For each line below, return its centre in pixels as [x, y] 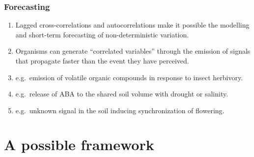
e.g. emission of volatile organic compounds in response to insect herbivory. [129, 77]
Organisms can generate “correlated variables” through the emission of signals [133, 51]
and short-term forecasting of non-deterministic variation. [102, 34]
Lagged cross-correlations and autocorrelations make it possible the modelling [132, 25]
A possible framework [79, 144]
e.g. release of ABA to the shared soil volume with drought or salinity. [122, 94]
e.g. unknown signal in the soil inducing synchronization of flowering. [120, 110]
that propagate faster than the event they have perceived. [102, 61]
